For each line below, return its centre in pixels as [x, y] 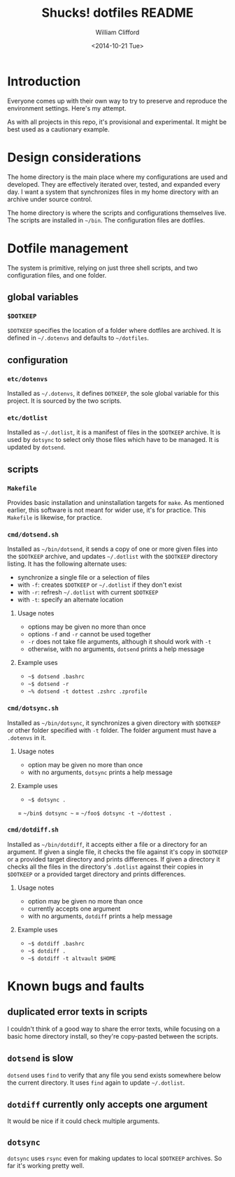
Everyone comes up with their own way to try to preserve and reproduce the [117, 101]
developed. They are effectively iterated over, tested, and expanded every [114, 184]
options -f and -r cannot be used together [90, 634]
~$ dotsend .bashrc [56, 677]
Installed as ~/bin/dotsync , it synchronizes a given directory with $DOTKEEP [114, 722]
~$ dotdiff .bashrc [56, 943]
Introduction [44, 81]
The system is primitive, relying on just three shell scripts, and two [102, 268]
